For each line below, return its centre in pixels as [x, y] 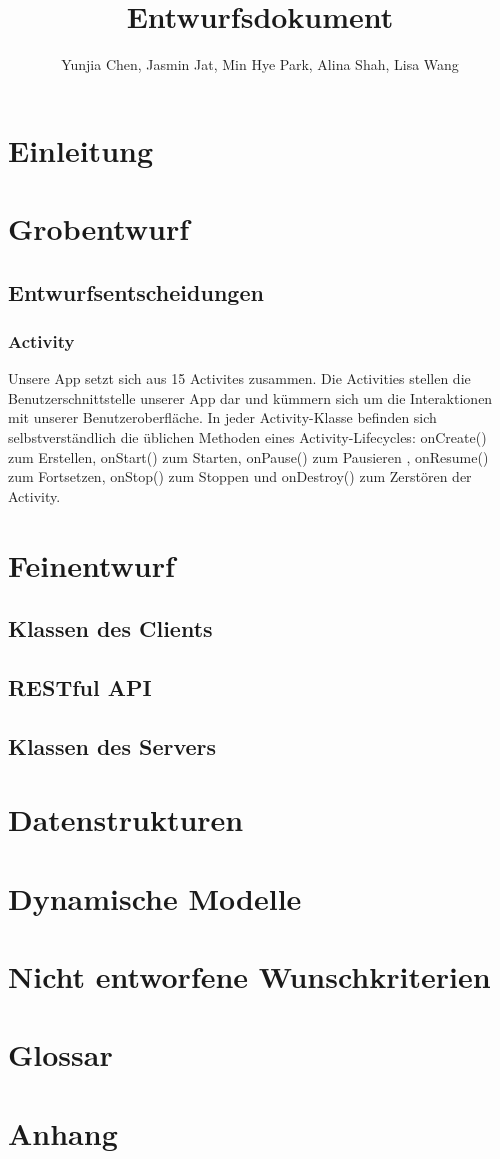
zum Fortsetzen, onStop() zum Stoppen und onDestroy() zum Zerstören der [240, 476]
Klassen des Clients [110, 628]
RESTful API [80, 686]
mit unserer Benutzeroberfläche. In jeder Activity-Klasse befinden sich [222, 417]
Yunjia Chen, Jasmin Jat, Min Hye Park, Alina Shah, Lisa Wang [260, 64]
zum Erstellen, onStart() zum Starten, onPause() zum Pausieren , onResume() [248, 456]
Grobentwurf [99, 228]
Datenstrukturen [126, 819]
